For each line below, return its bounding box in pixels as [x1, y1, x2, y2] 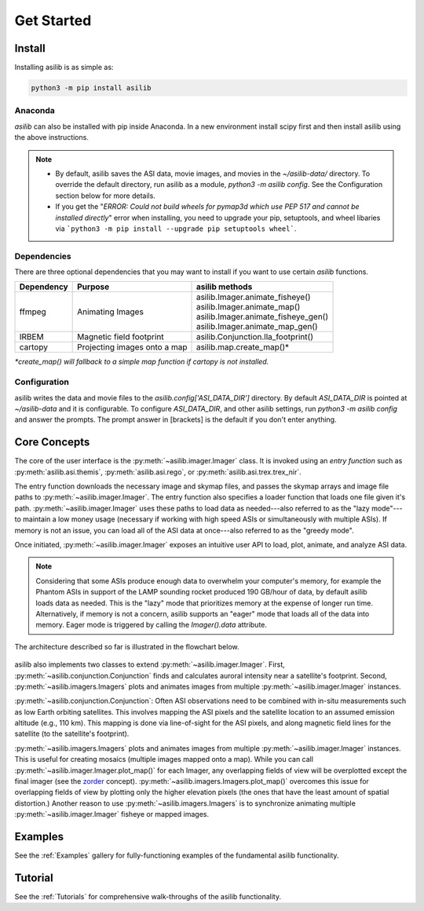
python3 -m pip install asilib [31, 83, 152, 93]
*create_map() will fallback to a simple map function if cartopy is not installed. [14, 357, 269, 367]
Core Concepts [14, 436, 90, 449]
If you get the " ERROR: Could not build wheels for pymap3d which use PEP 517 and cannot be [55, 202, 360, 211]
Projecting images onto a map [77, 342, 188, 353]
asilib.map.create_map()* [196, 342, 290, 353]
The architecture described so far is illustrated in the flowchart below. [14, 642, 239, 651]
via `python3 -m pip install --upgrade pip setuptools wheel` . [55, 224, 297, 233]
